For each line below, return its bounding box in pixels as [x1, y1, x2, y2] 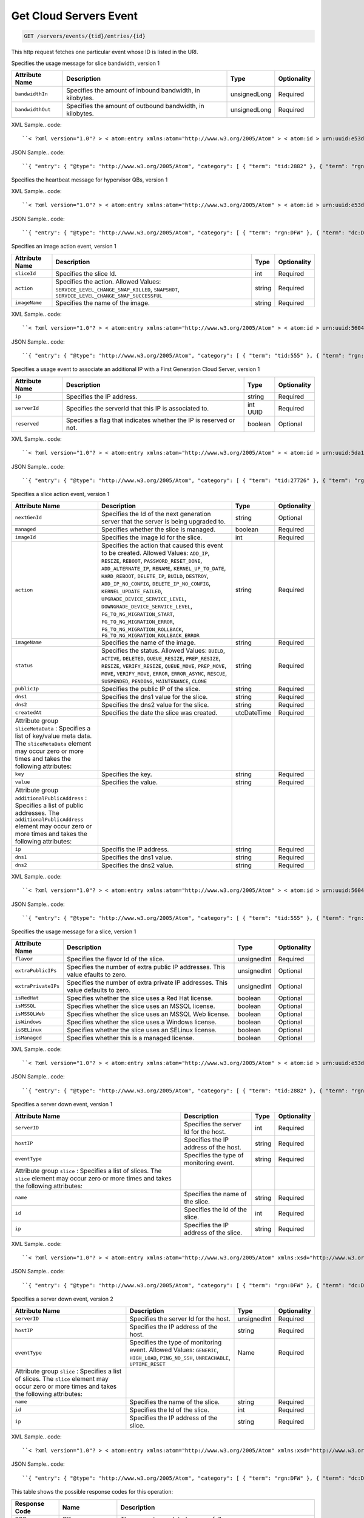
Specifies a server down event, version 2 [11, 1295, 113, 1302]
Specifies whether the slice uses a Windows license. [67, 1018, 217, 1026]
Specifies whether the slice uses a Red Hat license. [67, 993, 214, 1002]
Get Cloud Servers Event [11, 9, 138, 22]
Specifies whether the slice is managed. [101, 525, 215, 534]
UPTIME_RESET [129, 1361, 166, 1367]
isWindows [15, 1019, 42, 1026]
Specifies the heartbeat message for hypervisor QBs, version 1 [11, 176, 168, 183]
